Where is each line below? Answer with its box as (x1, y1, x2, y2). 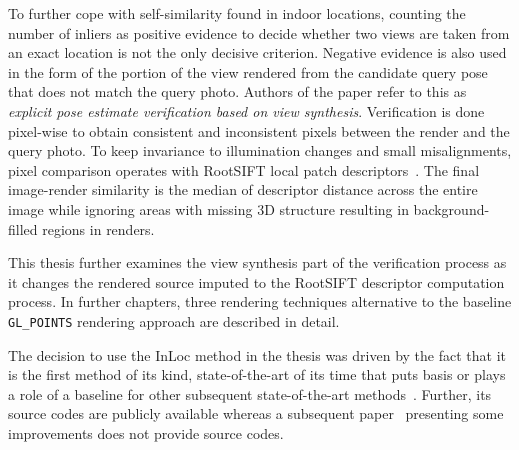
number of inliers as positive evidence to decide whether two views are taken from (8, 22, 510, 43)
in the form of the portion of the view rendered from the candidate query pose (8, 61, 488, 82)
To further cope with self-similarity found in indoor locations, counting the (8, 3, 466, 23)
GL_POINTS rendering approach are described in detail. (8, 310, 340, 331)
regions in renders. (42, 218, 155, 239)
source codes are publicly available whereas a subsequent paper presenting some (8, 403, 504, 424)
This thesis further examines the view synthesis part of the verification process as (8, 252, 507, 273)
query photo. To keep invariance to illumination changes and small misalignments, (8, 140, 512, 161)
